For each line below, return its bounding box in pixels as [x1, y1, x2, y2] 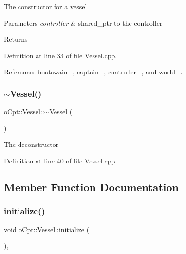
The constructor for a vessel [4, 1, 87, 11]
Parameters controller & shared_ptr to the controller [4, 18, 163, 28]
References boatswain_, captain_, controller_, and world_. [4, 67, 183, 77]
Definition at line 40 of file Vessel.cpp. [4, 155, 117, 165]
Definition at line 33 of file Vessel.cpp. [4, 50, 117, 60]
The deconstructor [4, 139, 59, 149]
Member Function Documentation [4, 179, 179, 194]
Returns [4, 34, 28, 44]
